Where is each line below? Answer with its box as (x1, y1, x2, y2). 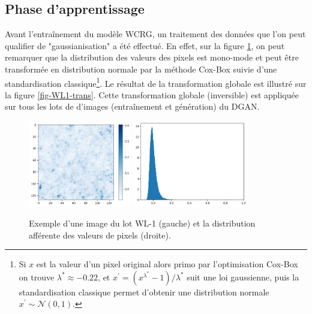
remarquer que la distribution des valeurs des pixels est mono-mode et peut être (5, 51, 299, 64)
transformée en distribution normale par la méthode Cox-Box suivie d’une (5, 62, 277, 75)
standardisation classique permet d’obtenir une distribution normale (19, 285, 269, 298)
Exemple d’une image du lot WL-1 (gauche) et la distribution (29, 217, 256, 230)
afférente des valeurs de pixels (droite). (29, 228, 171, 241)
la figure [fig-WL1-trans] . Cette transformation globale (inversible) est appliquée (5, 88, 299, 101)
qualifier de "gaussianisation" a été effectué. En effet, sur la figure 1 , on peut (5, 39, 285, 52)
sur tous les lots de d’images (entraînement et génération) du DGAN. (5, 100, 260, 113)
